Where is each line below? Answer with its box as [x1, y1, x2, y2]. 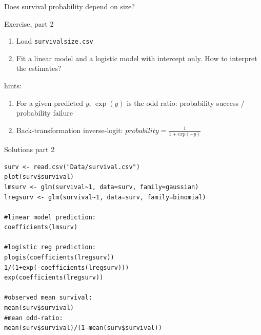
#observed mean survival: [4, 294, 92, 302]
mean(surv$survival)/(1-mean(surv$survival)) [4, 324, 162, 332]
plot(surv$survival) [4, 173, 74, 181]
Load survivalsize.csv [16, 35, 93, 46]
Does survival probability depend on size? [4, 1, 135, 11]
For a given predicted [16, 97, 83, 108]
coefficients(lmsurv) [4, 224, 78, 231]
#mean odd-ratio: [4, 314, 63, 322]
